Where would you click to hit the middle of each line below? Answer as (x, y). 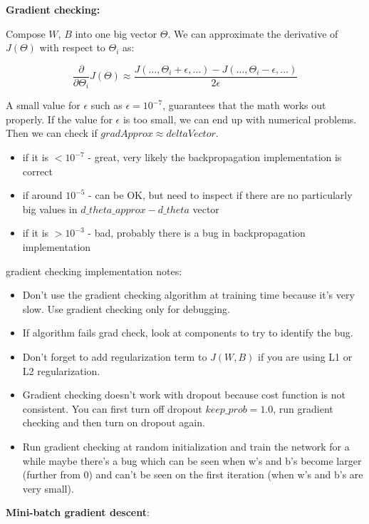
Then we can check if (52, 133)
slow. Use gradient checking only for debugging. (126, 308)
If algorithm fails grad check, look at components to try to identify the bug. (188, 333)
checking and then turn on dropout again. (114, 422)
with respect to (72, 47)
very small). (48, 488)
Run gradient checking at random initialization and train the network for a (186, 446)
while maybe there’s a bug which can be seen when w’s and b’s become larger (192, 460)
